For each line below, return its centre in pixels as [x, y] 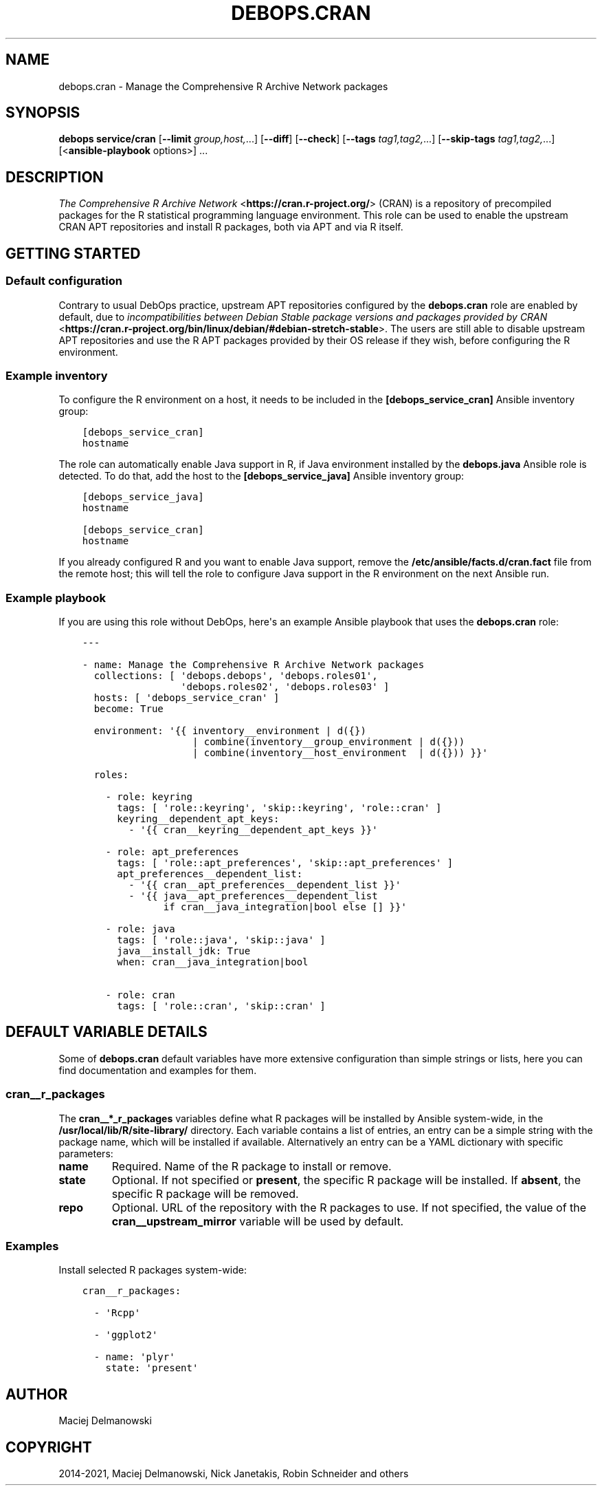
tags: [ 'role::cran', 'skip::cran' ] [221, 1006]
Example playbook [56, 598]
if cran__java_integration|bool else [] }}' [285, 907]
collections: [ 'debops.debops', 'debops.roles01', [236, 676]
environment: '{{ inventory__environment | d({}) [230, 731]
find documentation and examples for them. [158, 1070]
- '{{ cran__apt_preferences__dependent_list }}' [265, 885]
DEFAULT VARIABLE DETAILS [107, 1032]
